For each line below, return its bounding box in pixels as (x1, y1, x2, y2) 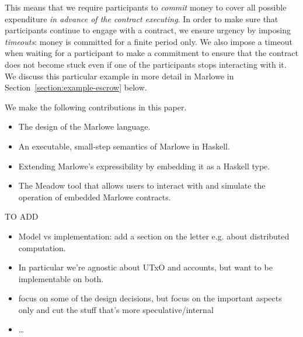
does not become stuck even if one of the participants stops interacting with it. (5, 58, 287, 70)
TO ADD (5, 210, 39, 223)
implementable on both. (18, 272, 104, 284)
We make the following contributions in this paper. (5, 100, 187, 113)
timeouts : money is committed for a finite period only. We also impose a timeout (5, 35, 292, 47)
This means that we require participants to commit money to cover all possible (5, 1, 287, 13)
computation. (18, 241, 66, 253)
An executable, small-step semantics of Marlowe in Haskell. (18, 140, 230, 152)
